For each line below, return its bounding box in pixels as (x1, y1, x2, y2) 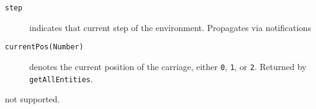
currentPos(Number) (5, 43, 84, 52)
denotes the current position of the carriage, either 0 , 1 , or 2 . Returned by (29, 60, 307, 72)
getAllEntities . (29, 72, 93, 85)
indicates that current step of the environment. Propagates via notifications (29, 21, 311, 33)
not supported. (5, 93, 60, 105)
